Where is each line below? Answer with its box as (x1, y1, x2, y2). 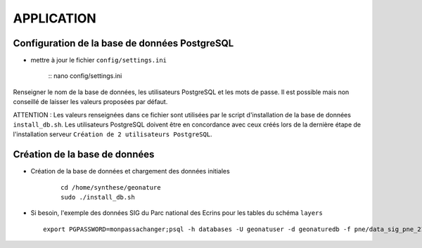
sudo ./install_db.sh (60, 193, 135, 202)
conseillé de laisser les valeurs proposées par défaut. (13, 98, 168, 106)
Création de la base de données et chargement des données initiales (30, 167, 230, 176)
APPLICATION (13, 11, 96, 26)
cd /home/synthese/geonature (60, 183, 161, 191)
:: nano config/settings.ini (48, 72, 122, 80)
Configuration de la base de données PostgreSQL (13, 37, 234, 49)
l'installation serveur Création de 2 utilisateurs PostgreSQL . (13, 130, 212, 138)
